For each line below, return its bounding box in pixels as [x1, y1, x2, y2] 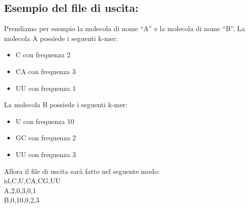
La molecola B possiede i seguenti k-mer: [4, 99, 128, 110]
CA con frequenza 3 [15, 66, 76, 76]
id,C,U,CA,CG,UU [4, 175, 61, 186]
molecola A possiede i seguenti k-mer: [4, 33, 118, 43]
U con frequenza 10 [15, 116, 74, 126]
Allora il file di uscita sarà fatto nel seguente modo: [4, 166, 160, 176]
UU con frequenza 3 [15, 149, 76, 159]
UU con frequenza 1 [15, 83, 76, 93]
